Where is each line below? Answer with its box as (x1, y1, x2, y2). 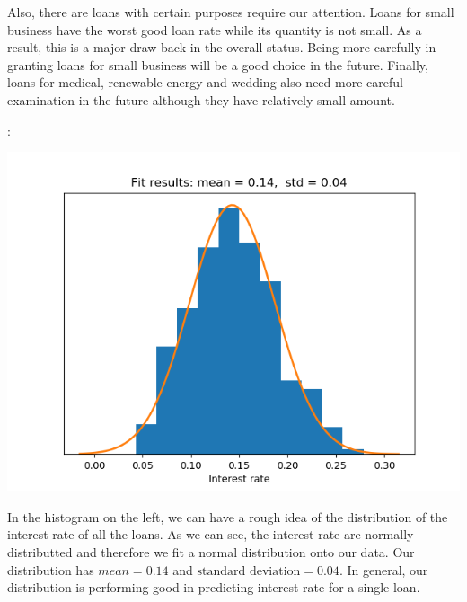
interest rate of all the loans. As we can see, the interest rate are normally (7, 525, 414, 544)
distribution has (7, 560, 94, 579)
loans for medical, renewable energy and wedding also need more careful (7, 73, 403, 92)
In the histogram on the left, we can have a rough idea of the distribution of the (7, 507, 448, 526)
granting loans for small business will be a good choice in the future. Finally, (7, 55, 428, 74)
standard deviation (197, 564, 301, 578)
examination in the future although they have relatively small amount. (7, 90, 395, 109)
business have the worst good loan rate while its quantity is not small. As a (7, 20, 422, 39)
